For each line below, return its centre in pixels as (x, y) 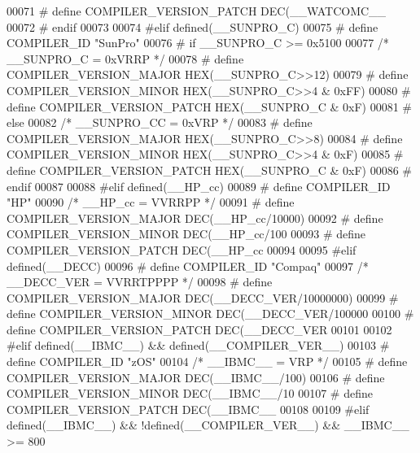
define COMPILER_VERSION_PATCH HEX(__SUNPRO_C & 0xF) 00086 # (210, 170)
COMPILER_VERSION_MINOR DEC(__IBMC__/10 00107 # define (190, 393)
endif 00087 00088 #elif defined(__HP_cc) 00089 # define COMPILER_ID (199, 186)
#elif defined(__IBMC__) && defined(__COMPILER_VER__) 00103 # (198, 345)
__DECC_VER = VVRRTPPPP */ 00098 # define (140, 282)
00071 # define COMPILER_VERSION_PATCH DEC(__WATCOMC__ (197, 11)
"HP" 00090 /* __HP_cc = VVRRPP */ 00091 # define (151, 202)
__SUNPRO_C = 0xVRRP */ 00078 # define (125, 58)
